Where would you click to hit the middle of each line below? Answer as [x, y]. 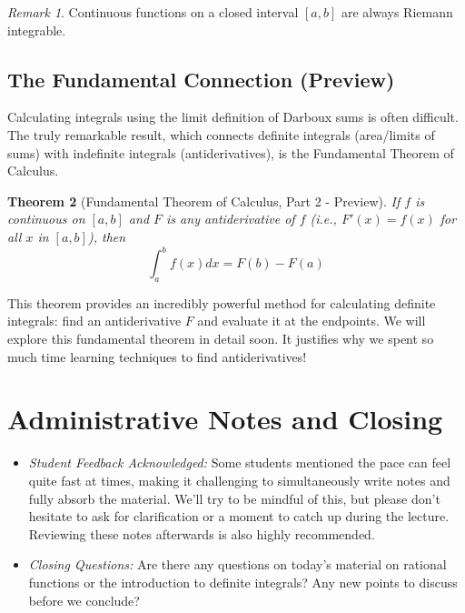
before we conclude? [84, 600]
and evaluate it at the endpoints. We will [312, 321]
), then [107, 236]
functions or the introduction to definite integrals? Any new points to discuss [243, 582]
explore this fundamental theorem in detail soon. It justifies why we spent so [221, 339]
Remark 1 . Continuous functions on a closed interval [153, 12]
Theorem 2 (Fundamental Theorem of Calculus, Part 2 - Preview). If [204, 201]
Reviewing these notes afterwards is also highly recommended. [202, 533]
